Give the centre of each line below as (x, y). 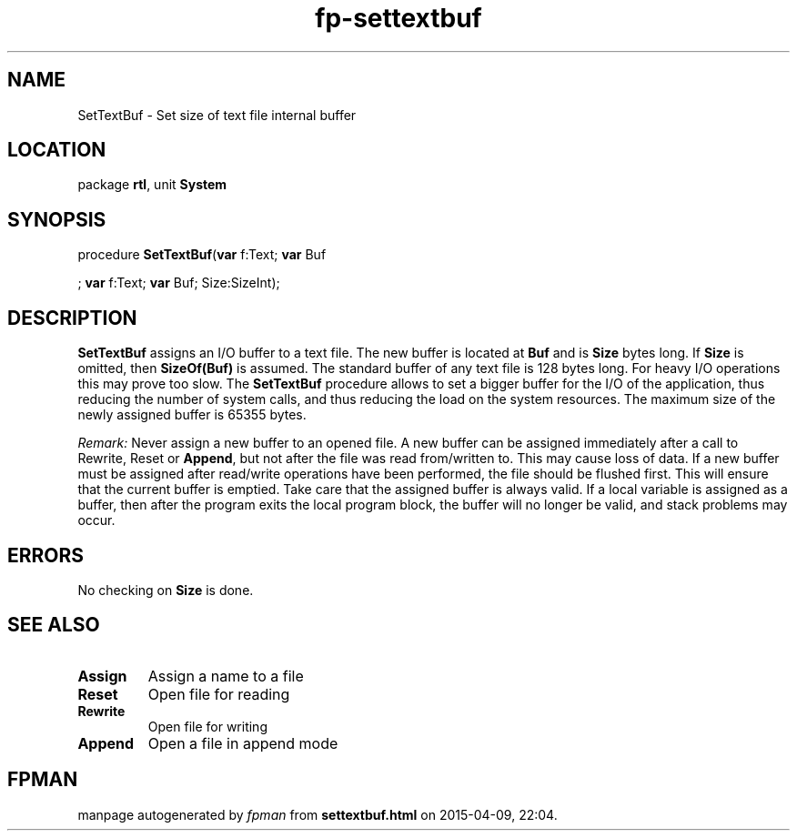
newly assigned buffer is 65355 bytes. (192, 415)
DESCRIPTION (72, 318)
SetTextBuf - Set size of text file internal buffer (217, 115)
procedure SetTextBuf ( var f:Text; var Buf (202, 255)
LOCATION (57, 150)
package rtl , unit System (152, 185)
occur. (96, 520)
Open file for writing (207, 726)
